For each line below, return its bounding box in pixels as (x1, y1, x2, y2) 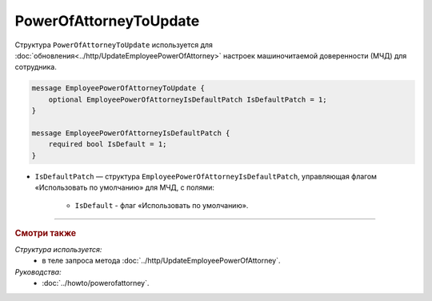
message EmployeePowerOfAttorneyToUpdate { (31, 84, 206, 93)
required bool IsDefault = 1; (48, 140, 167, 149)
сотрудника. (14, 62, 58, 72)
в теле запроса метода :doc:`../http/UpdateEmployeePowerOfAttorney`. (42, 256, 281, 266)
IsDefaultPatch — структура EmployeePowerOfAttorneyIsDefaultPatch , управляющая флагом (34, 171, 378, 181)
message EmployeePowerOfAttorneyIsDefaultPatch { (31, 128, 230, 138)
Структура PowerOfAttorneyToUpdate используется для (14, 40, 214, 50)
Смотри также (14, 227, 77, 239)
